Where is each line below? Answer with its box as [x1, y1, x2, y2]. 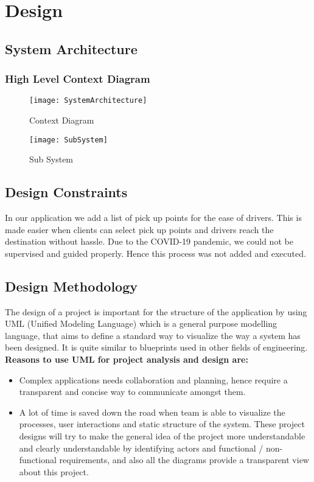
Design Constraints [5, 183, 128, 201]
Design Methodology [5, 276, 138, 295]
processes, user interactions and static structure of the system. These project [19, 417, 305, 430]
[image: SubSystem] [29, 135, 108, 144]
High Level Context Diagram [5, 71, 150, 86]
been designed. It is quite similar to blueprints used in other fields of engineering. [5, 341, 308, 354]
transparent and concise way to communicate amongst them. [19, 385, 246, 398]
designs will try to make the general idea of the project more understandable [19, 430, 305, 442]
